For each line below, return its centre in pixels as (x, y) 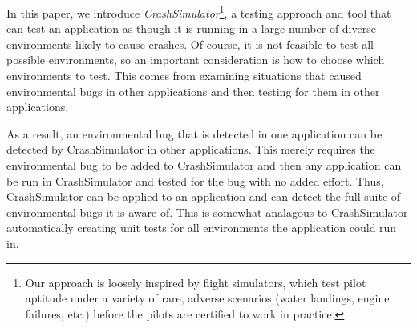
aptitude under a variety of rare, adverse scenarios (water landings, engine (207, 298)
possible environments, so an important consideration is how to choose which (196, 60)
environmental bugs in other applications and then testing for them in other (193, 91)
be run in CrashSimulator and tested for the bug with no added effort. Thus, (195, 180)
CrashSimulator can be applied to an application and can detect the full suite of (204, 196)
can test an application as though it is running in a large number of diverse (191, 28)
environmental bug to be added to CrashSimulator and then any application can (204, 165)
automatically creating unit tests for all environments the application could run (202, 228)
